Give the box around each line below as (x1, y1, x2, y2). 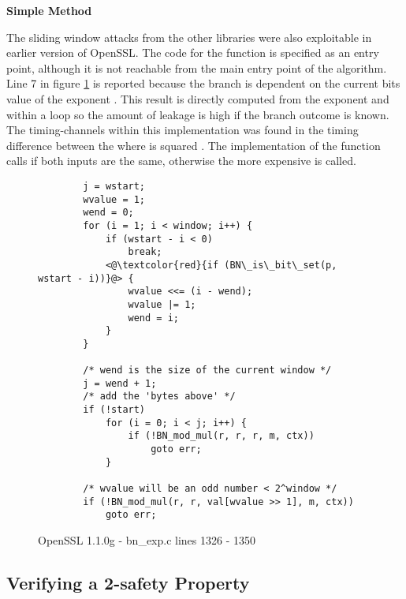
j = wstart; (83, 180, 146, 192)
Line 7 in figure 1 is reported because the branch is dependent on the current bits (6, 75, 400, 92)
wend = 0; (83, 207, 134, 219)
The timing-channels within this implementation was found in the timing (6, 122, 359, 138)
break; (128, 246, 162, 258)
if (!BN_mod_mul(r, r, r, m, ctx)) (128, 430, 315, 442)
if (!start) (83, 404, 146, 416)
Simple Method (6, 2, 92, 18)
